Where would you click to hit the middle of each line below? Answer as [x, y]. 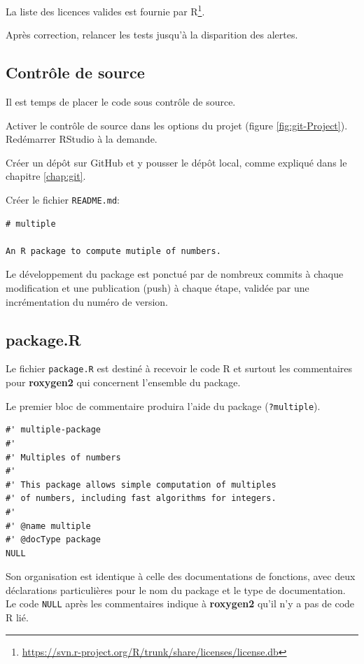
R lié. [17, 617]
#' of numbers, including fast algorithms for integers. [141, 499]
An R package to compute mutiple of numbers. [113, 251]
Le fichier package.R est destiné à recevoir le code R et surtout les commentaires [179, 368]
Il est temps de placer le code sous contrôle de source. [121, 102]
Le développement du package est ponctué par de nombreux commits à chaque [175, 274]
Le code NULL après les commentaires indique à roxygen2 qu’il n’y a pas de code [180, 603]
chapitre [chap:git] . [46, 176]
